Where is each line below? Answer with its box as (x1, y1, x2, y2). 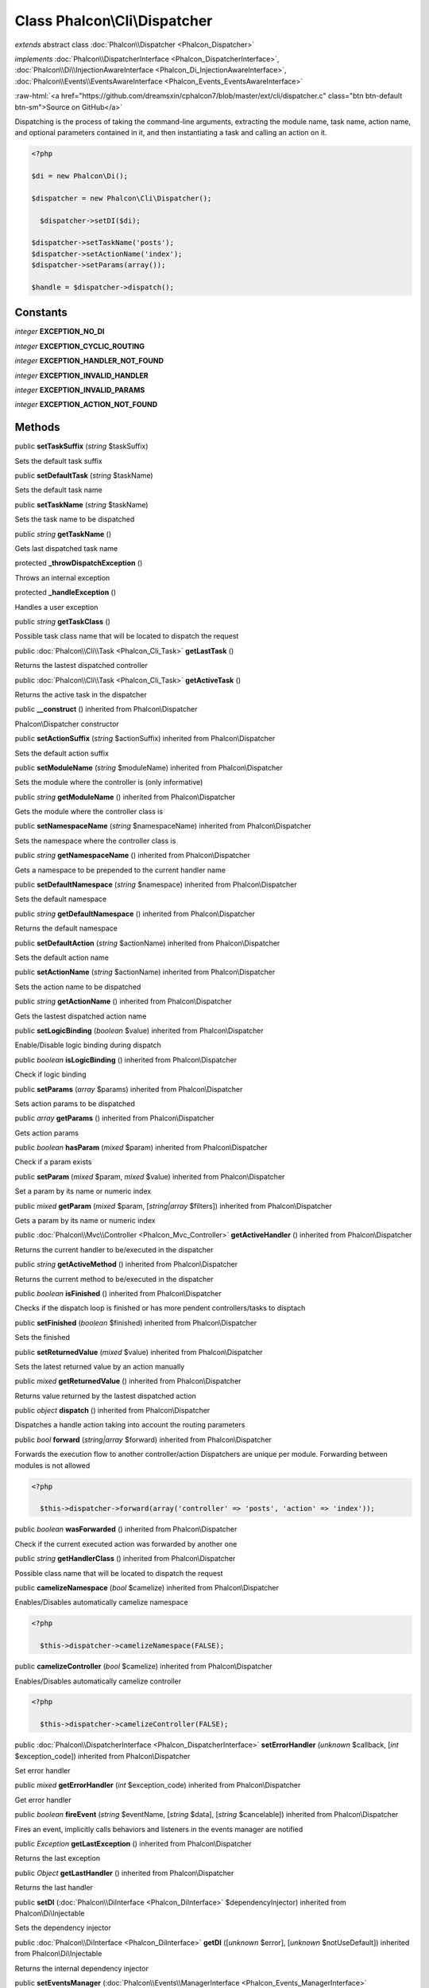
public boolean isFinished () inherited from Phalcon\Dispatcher (14, 1288, 222, 1298)
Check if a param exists (14, 1157, 92, 1167)
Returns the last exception (14, 1854, 101, 1863)
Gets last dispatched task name (14, 544, 118, 553)
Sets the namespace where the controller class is (14, 836, 176, 845)
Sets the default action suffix (14, 748, 109, 758)
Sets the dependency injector (14, 1923, 111, 1932)
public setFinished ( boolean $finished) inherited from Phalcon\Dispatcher (14, 1318, 257, 1327)
